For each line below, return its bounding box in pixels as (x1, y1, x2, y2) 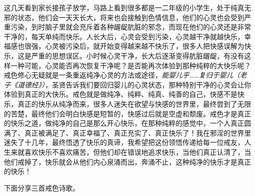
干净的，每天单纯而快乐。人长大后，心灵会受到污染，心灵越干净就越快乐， (4, 31, 244, 41)
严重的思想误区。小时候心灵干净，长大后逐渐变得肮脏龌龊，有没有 (31, 50, 244, 60)
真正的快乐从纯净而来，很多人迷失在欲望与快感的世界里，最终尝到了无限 (17, 98, 251, 109)
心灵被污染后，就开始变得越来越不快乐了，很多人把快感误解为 (45, 41, 244, 51)
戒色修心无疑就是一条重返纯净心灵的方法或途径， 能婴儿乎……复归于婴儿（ (4, 70, 240, 80)
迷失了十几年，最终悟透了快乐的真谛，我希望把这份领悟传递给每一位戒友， (4, 137, 244, 147)
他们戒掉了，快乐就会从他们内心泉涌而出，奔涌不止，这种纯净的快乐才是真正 (4, 156, 251, 167)
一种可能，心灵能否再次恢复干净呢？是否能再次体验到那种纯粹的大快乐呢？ (10, 60, 251, 70)
